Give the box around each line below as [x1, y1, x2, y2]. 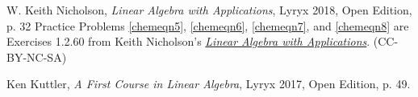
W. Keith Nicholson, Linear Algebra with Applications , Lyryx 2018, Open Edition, [6, 2, 412, 18]
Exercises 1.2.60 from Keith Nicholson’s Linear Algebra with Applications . [6, 33, 370, 50]
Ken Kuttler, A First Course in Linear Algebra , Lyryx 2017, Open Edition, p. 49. [6, 75, 411, 92]
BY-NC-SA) [6, 48, 67, 65]
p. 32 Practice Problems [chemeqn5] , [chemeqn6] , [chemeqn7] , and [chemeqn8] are [6, 17, 409, 34]
